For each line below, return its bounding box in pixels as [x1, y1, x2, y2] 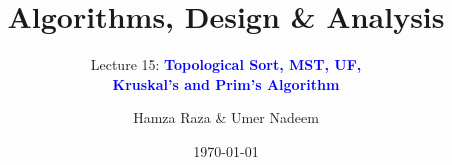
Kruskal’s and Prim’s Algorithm [112, 73, 340, 94]
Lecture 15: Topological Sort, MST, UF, [90, 54, 362, 75]
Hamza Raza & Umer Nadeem [133, 107, 319, 128]
